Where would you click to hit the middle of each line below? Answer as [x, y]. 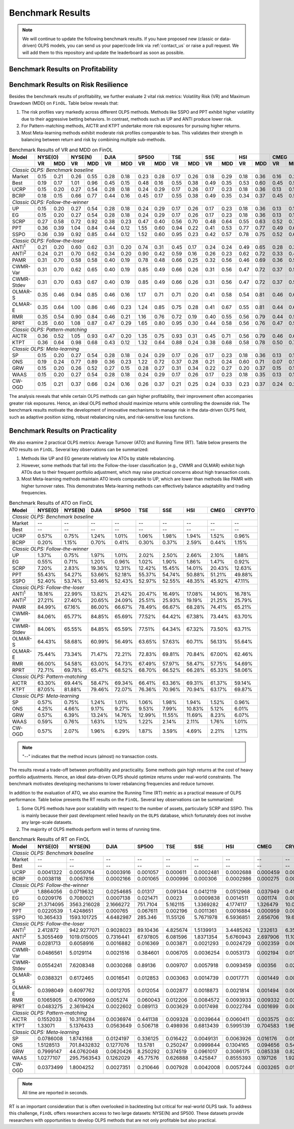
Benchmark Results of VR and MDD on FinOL [61, 149]
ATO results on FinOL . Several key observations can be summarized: [79, 449]
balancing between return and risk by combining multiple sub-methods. [94, 139]
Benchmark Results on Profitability [63, 69]
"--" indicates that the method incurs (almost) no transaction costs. [90, 757]
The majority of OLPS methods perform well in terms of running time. [91, 829]
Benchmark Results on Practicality [63, 431]
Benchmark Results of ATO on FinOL [51, 503]
